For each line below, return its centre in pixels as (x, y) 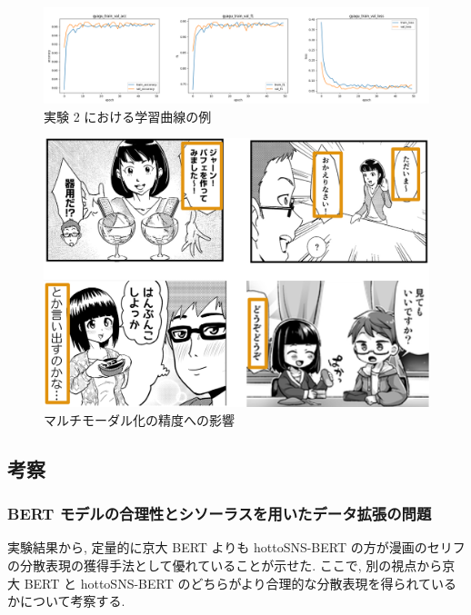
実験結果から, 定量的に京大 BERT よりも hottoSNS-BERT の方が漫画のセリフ (236, 547)
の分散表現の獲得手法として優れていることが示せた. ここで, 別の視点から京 (231, 565)
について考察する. (72, 601)
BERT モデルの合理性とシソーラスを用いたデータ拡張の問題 (220, 514)
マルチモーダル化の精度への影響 (139, 419)
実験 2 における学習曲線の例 (128, 116)
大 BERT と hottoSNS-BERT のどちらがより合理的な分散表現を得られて (220, 583)
